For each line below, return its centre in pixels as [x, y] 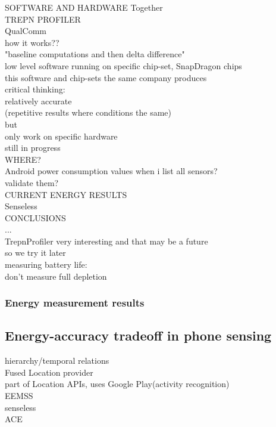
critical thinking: [35, 89]
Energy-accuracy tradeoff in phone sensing [138, 335]
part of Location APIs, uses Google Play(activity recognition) [117, 384]
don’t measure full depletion [56, 276]
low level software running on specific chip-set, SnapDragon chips [123, 65]
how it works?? [32, 42]
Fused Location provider [49, 372]
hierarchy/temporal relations [57, 361]
